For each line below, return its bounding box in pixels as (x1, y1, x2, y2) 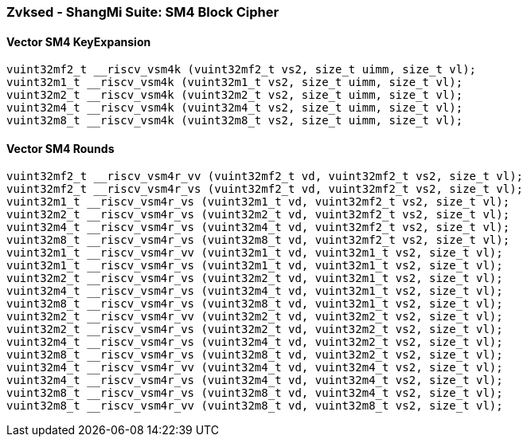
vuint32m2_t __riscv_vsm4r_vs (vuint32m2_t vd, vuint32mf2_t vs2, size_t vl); (6, 208, 510, 221)
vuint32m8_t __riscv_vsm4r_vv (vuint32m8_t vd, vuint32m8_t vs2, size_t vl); (6, 399, 503, 413)
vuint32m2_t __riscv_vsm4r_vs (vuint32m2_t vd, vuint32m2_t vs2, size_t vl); (6, 323, 503, 336)
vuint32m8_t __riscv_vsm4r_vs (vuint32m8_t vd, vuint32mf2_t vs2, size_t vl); (6, 233, 510, 247)
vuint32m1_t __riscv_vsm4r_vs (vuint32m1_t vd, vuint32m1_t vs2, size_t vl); (6, 259, 503, 272)
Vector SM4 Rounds (6, 141, 115, 155)
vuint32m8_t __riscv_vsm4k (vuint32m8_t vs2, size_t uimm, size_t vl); (6, 114, 463, 127)
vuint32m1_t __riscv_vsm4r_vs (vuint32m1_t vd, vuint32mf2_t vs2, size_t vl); (6, 195, 510, 209)
